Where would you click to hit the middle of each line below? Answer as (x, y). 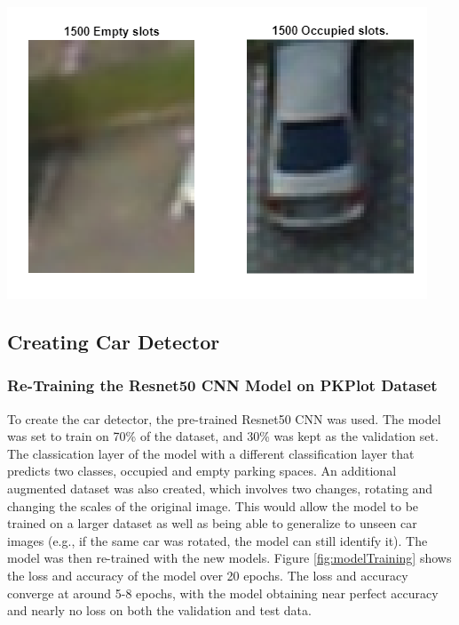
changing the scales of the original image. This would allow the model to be (213, 505)
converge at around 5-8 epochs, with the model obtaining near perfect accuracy (223, 593)
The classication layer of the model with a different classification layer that (211, 453)
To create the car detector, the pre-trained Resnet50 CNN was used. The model (224, 418)
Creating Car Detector (114, 341)
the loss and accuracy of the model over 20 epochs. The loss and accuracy (208, 575)
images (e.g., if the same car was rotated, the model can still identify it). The (218, 540)
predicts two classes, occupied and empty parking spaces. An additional (202, 471)
